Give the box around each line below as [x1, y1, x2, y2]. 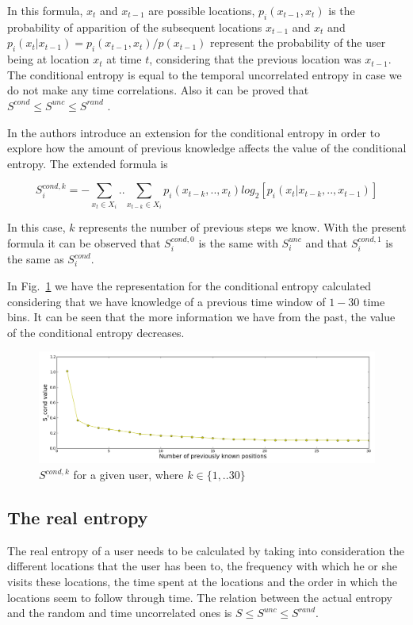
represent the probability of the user [209, 34, 386, 51]
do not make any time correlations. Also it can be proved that [7, 82, 309, 98]
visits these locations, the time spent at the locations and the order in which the [7, 573, 398, 590]
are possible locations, [148, 2, 255, 18]
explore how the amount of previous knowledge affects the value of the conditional [7, 140, 407, 156]
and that [305, 234, 348, 251]
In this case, [7, 219, 66, 236]
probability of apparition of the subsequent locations [7, 18, 262, 35]
